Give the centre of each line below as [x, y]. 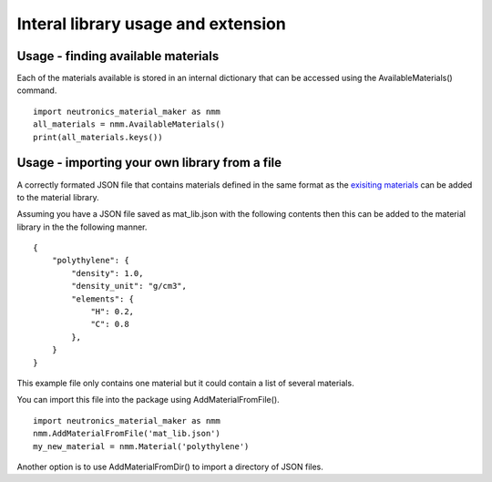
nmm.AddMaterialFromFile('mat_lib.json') [127, 434]
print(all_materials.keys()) [98, 137]
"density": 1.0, [108, 273]
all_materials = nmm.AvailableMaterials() [129, 124]
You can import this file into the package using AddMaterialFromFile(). [148, 400]
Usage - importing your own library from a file [149, 163]
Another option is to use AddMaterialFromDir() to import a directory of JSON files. [170, 467]
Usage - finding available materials [118, 56]
